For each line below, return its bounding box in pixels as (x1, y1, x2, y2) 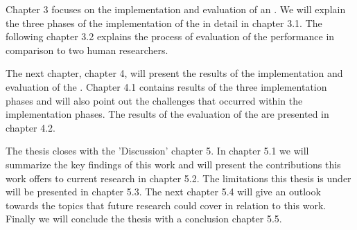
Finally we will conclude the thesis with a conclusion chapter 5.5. (6, 211, 282, 226)
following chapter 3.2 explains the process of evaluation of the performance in (6, 29, 335, 44)
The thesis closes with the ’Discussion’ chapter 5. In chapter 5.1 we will (6, 143, 309, 158)
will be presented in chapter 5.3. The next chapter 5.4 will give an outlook (6, 184, 321, 199)
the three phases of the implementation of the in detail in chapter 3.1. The (6, 15, 322, 30)
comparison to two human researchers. (6, 42, 168, 57)
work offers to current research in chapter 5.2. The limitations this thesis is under (6, 170, 351, 185)
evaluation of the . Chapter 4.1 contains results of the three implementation (6, 79, 327, 94)
